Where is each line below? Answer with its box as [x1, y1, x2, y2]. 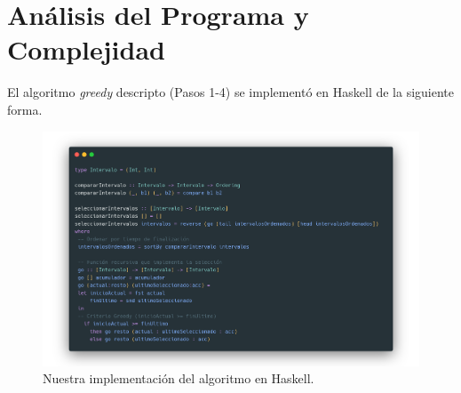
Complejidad [7, 31, 165, 68]
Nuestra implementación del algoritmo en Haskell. [43, 369, 314, 388]
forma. [7, 100, 43, 118]
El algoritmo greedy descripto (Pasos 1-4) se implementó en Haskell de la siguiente [7, 83, 455, 101]
